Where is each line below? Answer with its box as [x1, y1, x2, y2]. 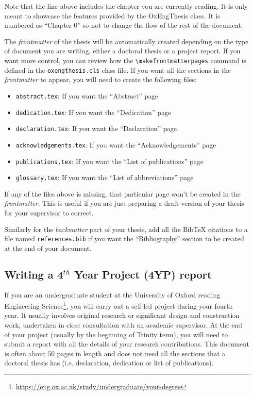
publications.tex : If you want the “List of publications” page [16, 156, 203, 166]
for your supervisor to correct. [4, 208, 94, 217]
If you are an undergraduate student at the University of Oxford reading [4, 289, 220, 299]
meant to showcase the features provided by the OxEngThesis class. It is [4, 10, 220, 20]
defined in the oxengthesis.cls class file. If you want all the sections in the [4, 65, 231, 75]
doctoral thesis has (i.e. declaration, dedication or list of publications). [4, 358, 214, 368]
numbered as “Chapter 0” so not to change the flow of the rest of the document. [4, 20, 243, 30]
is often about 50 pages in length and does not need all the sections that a [4, 348, 225, 358]
